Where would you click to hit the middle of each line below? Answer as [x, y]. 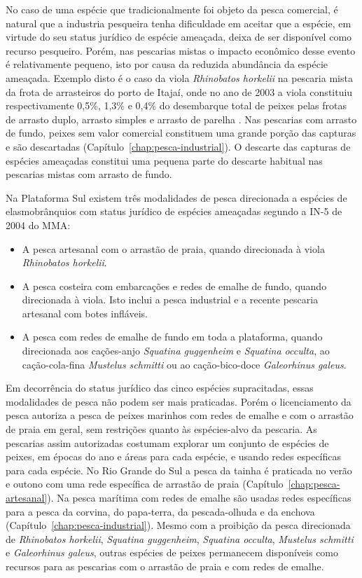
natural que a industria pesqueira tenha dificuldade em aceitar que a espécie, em [179, 23]
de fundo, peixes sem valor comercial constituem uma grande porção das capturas [181, 133]
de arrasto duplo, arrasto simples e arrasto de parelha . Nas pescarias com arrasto [181, 119]
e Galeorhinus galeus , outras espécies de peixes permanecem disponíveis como [172, 552]
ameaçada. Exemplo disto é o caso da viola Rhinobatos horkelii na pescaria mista [179, 77]
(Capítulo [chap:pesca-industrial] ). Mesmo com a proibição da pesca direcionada [178, 525]
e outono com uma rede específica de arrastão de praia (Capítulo [145, 484]
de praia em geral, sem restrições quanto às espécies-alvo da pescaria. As [161, 429]
